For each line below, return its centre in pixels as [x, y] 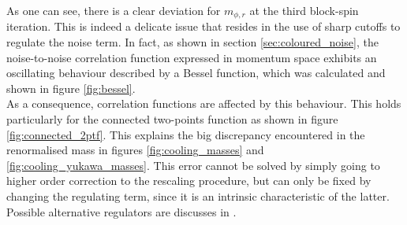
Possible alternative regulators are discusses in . [121, 211]
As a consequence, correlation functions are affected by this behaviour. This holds [204, 103]
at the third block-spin [304, 10]
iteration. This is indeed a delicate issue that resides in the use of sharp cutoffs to [203, 26]
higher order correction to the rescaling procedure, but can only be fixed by [189, 181]
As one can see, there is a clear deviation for [114, 10]
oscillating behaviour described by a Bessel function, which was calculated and [196, 73]
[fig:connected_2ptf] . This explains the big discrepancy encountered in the [186, 134]
